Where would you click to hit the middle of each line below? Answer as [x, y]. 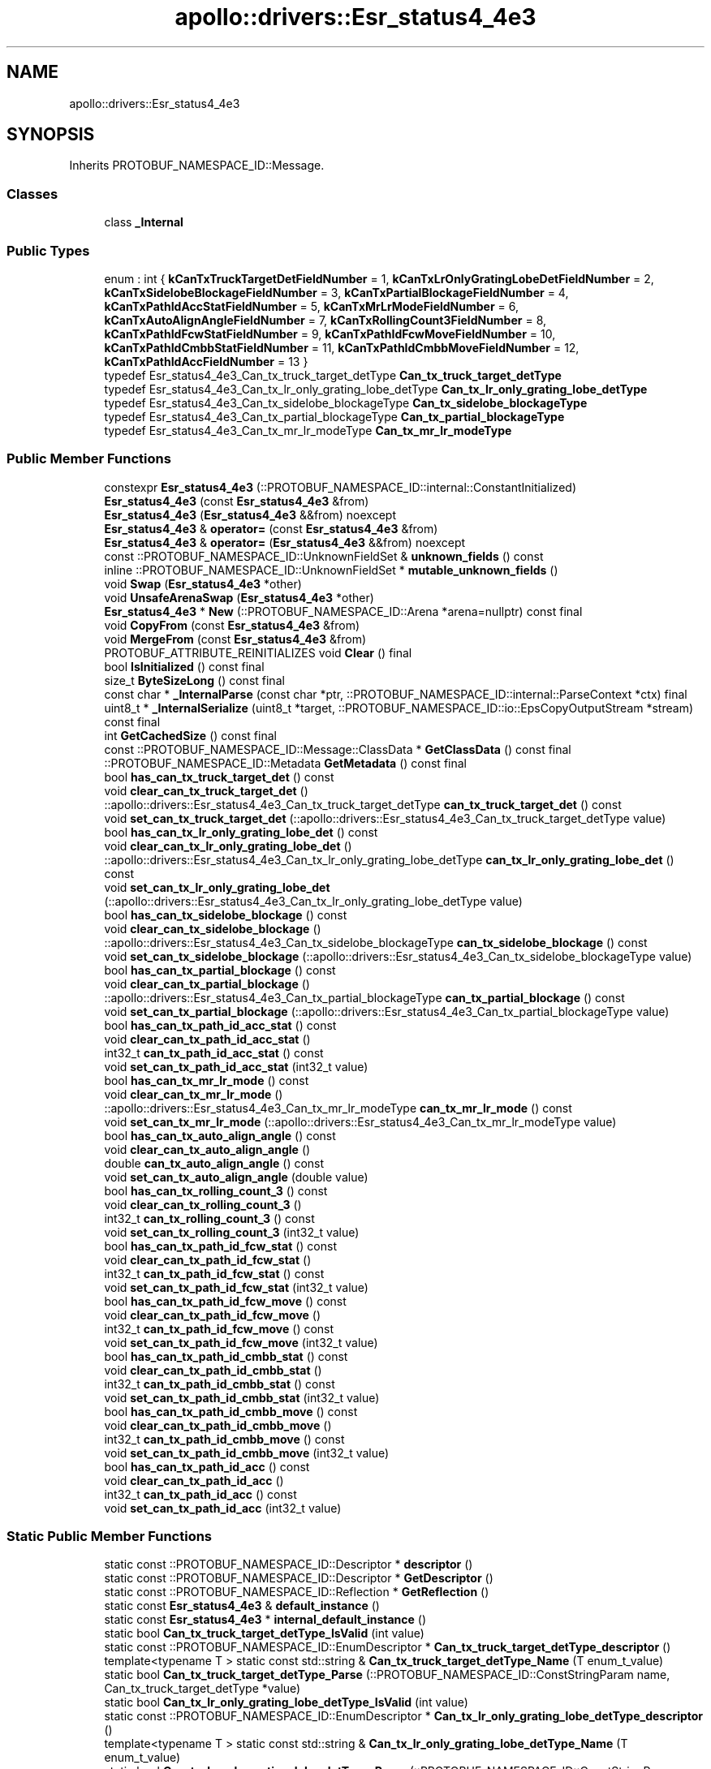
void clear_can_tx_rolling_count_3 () [203, 1204]
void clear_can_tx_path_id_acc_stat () [207, 1039]
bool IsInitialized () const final [184, 666]
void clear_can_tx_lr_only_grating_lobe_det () [228, 846]
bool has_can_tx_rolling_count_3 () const [216, 1190]
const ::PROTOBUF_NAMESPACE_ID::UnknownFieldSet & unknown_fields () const [324, 556]
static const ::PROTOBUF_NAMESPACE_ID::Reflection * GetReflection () [297, 1592]
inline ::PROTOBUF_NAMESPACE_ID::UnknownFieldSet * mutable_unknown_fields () [331, 570]
